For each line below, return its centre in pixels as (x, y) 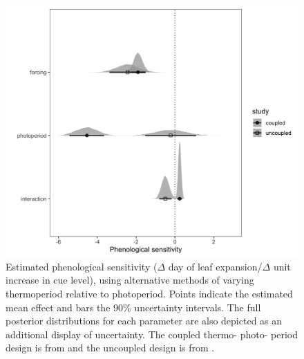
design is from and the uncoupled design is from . (110, 348)
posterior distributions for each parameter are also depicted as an (144, 321)
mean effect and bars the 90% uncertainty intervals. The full (133, 307)
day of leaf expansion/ (215, 266)
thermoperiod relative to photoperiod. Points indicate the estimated (149, 293)
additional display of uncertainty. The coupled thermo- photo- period (152, 334)
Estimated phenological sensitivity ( (82, 266)
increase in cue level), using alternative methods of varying (130, 280)
